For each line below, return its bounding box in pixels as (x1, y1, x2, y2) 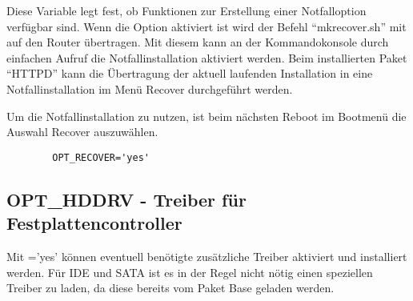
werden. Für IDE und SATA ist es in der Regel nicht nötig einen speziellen (6, 263, 373, 280)
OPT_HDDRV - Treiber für (6, 187, 247, 211)
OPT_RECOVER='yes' (52, 151, 150, 163)
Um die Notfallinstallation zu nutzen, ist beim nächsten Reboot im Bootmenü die (6, 107, 407, 124)
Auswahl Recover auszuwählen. (6, 123, 158, 140)
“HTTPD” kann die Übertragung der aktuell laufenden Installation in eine (6, 65, 373, 82)
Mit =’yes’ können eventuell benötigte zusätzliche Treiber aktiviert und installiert (6, 248, 407, 264)
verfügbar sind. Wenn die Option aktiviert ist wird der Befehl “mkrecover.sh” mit (6, 18, 407, 34)
